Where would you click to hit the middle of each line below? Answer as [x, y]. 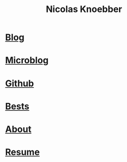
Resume [22, 152]
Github [19, 83]
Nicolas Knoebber [84, 9]
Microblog [27, 60]
